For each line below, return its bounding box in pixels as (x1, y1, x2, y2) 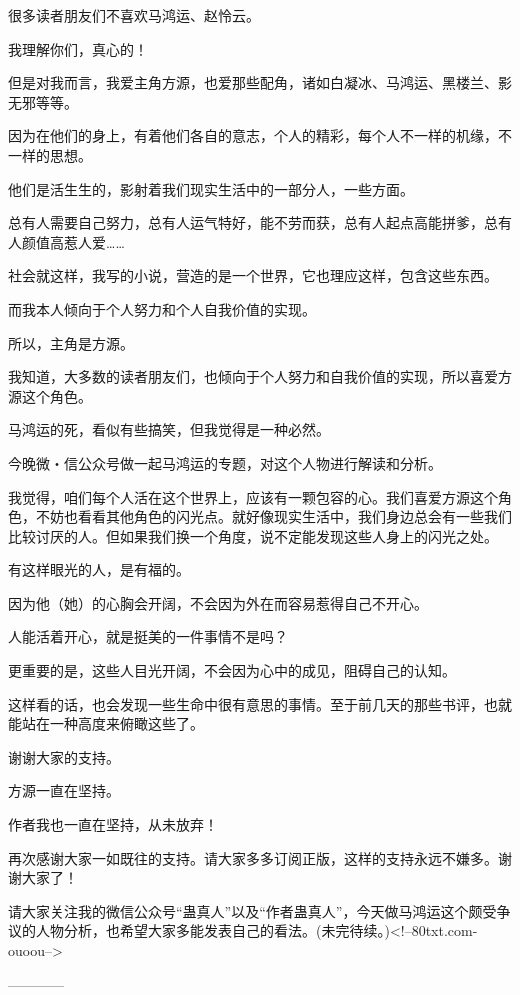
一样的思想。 (8, 144, 92, 165)
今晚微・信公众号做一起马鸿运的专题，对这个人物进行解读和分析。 (8, 452, 442, 473)
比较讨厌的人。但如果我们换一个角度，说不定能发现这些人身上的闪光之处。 (8, 525, 498, 546)
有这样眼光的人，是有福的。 (8, 559, 190, 580)
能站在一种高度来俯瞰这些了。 (8, 713, 204, 734)
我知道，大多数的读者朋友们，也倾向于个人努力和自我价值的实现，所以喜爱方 (8, 366, 512, 387)
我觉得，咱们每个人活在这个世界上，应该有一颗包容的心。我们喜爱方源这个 (8, 486, 498, 507)
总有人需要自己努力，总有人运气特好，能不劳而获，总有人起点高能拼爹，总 (8, 212, 498, 233)
